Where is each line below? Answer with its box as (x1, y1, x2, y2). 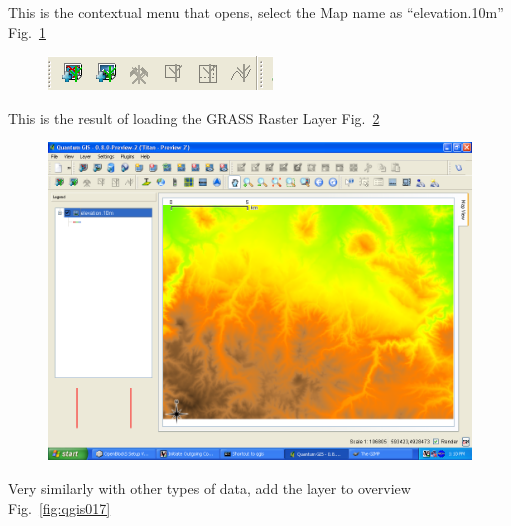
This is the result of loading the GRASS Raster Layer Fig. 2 (8, 107, 380, 128)
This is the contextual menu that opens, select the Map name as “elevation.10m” (8, 2, 504, 22)
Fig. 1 (8, 21, 46, 42)
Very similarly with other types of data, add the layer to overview (8, 477, 411, 498)
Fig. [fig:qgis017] (8, 497, 111, 518)
